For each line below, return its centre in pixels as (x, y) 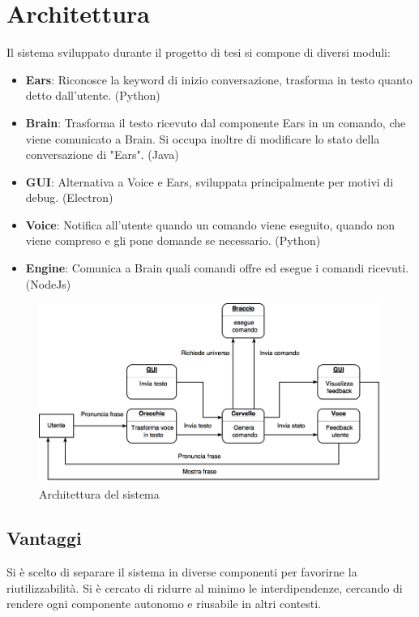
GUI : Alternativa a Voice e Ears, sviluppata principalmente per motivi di (209, 181)
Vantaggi (44, 538)
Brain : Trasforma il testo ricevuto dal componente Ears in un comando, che (216, 122)
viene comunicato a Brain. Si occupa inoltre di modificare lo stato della (203, 138)
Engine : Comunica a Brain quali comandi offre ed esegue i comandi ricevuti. (217, 268)
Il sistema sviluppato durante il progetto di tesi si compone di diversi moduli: (199, 52)
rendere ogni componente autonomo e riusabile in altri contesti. (164, 604)
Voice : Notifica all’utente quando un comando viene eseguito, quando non (210, 224)
